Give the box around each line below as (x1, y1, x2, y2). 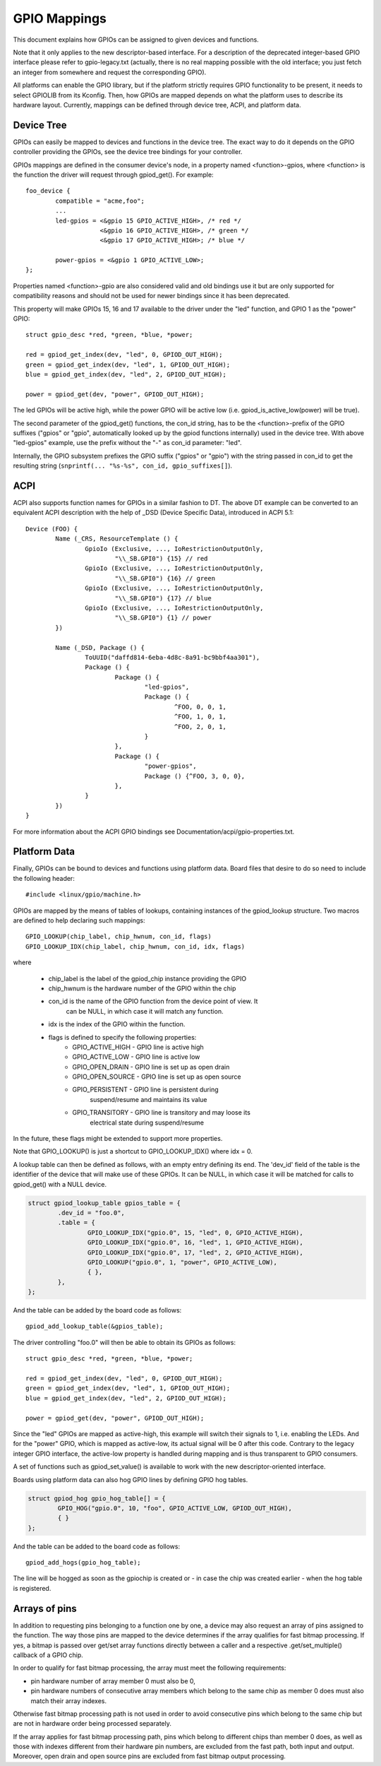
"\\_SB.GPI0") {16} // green (114, 574, 215, 582)
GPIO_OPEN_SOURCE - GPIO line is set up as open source (72, 1072, 241, 1081)
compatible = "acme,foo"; (55, 196, 145, 205)
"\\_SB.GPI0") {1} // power (114, 614, 212, 622)
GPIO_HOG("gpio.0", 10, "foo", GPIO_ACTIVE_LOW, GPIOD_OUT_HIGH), (57, 1504, 293, 1512)
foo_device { (25, 187, 71, 195)
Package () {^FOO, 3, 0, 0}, (144, 772, 246, 780)
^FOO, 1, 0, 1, (174, 713, 227, 721)
